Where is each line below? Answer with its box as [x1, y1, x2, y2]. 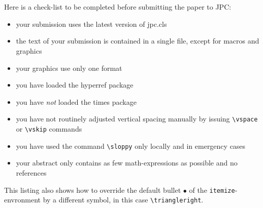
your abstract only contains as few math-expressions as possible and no [16, 157, 238, 168]
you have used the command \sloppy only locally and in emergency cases [16, 140, 246, 151]
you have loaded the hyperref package [16, 79, 134, 90]
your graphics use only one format [16, 62, 122, 73]
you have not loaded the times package [16, 96, 137, 107]
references [16, 167, 47, 178]
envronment [4, 194, 41, 205]
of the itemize [189, 184, 235, 195]
